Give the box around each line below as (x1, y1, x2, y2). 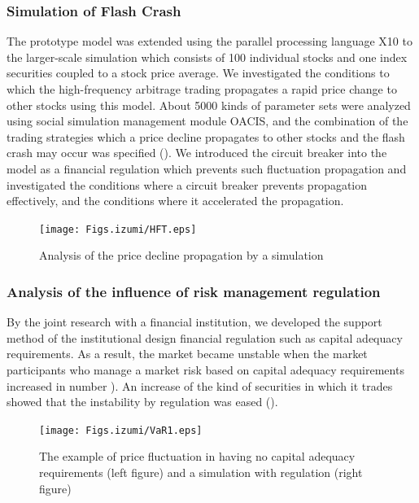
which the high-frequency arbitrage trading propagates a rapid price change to (7, 81, 397, 97)
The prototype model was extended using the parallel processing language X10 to (7, 33, 412, 50)
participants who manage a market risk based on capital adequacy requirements (7, 361, 404, 378)
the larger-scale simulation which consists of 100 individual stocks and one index (7, 48, 408, 65)
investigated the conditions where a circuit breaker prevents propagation (7, 176, 368, 193)
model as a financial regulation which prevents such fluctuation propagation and (7, 160, 407, 177)
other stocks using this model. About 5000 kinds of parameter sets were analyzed (7, 96, 411, 113)
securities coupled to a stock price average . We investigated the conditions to (7, 64, 390, 81)
